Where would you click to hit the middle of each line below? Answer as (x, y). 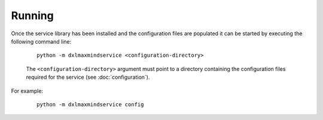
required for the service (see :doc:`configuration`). (88, 77)
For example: (27, 91)
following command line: (41, 41)
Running (32, 16)
